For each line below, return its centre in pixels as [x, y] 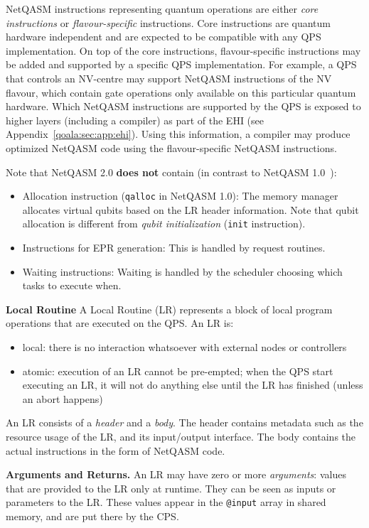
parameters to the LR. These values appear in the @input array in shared [166, 502]
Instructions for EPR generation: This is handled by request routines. [174, 248]
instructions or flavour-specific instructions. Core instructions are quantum [168, 22]
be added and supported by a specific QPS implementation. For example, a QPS [181, 64]
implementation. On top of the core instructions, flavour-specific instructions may [183, 50]
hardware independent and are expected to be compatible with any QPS [164, 37]
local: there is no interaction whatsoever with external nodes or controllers [184, 347]
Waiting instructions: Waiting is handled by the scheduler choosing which [182, 271]
